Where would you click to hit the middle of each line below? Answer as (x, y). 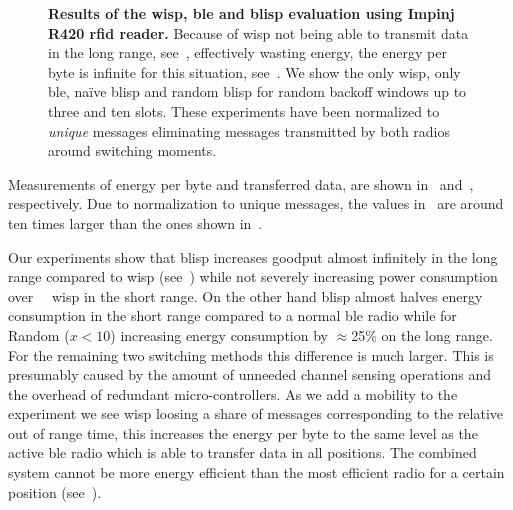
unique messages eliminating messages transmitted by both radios (249, 130)
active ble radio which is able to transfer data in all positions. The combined (242, 452)
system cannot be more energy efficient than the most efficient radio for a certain (256, 472)
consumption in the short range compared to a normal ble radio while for (232, 315)
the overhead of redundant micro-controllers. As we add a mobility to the (233, 393)
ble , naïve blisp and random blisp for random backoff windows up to (257, 91)
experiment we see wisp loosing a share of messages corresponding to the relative (256, 413)
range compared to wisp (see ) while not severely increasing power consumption (253, 276)
